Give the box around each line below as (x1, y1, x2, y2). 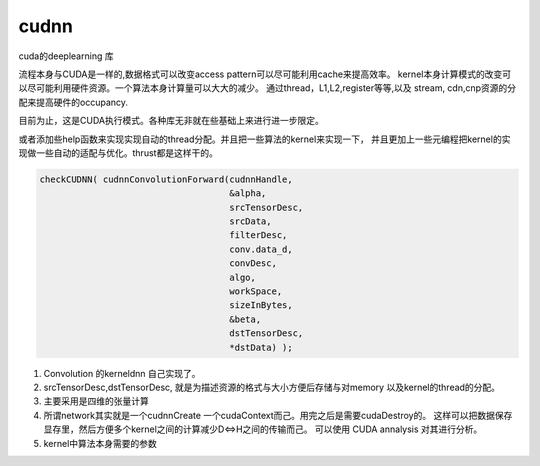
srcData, (229, 216, 272, 227)
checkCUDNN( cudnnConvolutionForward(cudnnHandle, (39, 173, 294, 185)
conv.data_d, (229, 243, 294, 255)
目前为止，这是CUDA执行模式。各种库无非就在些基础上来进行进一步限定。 (18, 115, 324, 127)
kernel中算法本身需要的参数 (43, 437, 157, 449)
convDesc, (229, 258, 277, 269)
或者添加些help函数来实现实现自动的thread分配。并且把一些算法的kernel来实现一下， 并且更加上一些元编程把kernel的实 (18, 133, 511, 145)
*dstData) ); (229, 341, 294, 353)
